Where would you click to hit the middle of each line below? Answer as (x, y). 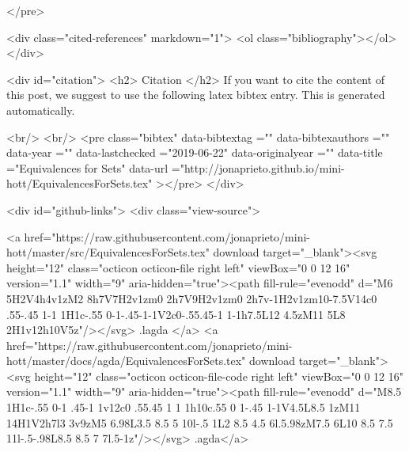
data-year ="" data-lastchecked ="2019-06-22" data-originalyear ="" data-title (195, 152)
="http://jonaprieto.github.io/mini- (258, 167)
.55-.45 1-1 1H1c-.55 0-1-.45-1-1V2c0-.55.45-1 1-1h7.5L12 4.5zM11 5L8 (176, 314)
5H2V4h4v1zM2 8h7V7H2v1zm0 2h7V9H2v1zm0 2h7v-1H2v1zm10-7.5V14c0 (192, 298)
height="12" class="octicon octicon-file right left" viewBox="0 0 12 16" (178, 267)
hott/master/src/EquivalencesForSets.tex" (108, 252)
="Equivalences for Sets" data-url (87, 167)
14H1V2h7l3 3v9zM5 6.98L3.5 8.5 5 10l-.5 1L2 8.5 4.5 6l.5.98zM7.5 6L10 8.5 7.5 (200, 422)
